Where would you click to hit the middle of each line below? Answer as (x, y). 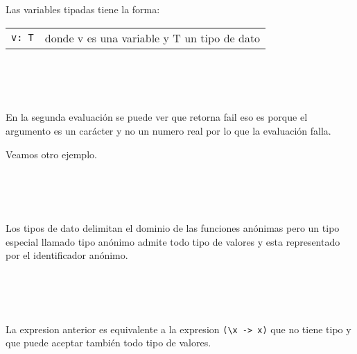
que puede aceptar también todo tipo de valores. (108, 343)
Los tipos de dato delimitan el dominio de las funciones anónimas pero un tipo (173, 227)
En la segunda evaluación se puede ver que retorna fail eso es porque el (157, 117)
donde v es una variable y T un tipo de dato (153, 37)
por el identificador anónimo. (67, 255)
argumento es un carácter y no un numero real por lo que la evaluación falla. (168, 130)
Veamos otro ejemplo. (51, 154)
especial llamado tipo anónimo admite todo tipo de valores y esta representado (173, 241)
